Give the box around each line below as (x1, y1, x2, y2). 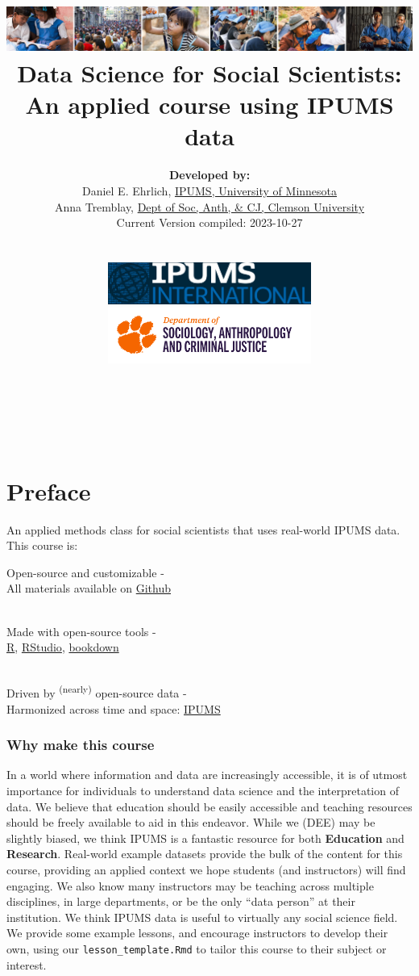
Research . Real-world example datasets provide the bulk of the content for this (6, 845, 403, 862)
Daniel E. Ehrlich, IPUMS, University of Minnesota (81, 182, 338, 199)
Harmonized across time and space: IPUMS (6, 700, 221, 717)
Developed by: (168, 166, 251, 183)
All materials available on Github (6, 580, 172, 597)
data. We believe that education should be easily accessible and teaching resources (6, 798, 413, 815)
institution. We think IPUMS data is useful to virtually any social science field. (6, 908, 398, 925)
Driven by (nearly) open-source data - (6, 682, 187, 702)
